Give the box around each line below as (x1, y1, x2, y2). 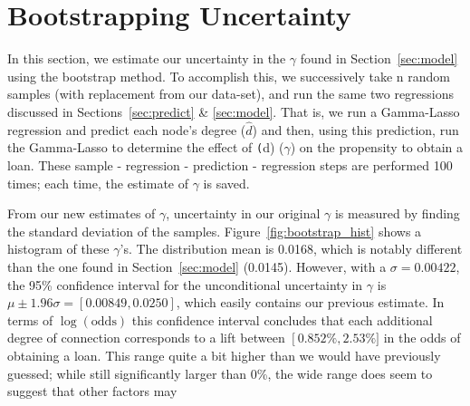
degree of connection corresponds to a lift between (7, 328, 285, 347)
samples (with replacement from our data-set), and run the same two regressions (7, 84, 455, 103)
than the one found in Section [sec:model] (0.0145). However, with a (7, 256, 387, 275)
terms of (7, 310, 53, 329)
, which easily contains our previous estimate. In (176, 293, 445, 312)
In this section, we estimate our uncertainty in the (7, 49, 286, 68)
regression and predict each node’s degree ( (7, 120, 246, 139)
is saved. (203, 173, 250, 192)
